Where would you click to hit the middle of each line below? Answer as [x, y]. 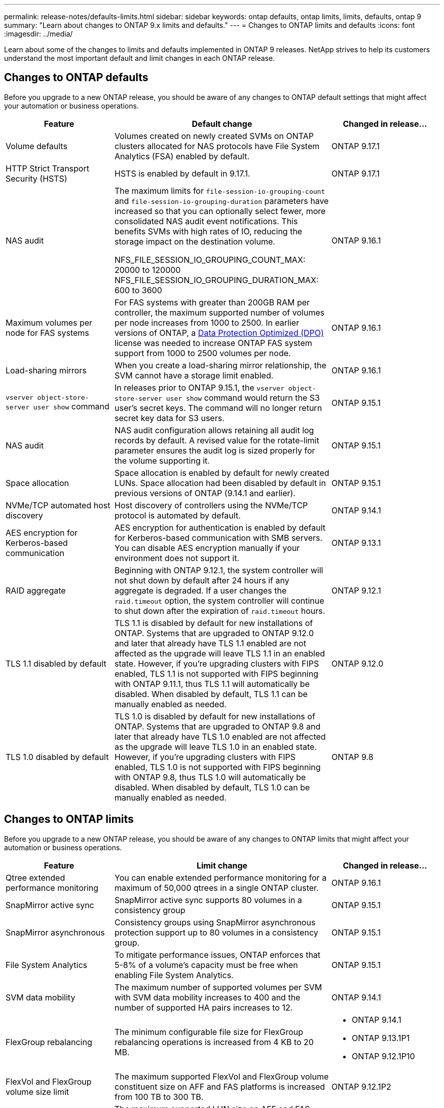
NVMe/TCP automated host [58, 505]
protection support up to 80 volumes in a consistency [216, 932]
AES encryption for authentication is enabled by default [220, 527]
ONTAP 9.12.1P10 [383, 1056]
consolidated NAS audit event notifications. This [206, 221]
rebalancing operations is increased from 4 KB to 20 [214, 1042]
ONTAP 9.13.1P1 [381, 1038]
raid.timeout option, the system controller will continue [219, 600]
